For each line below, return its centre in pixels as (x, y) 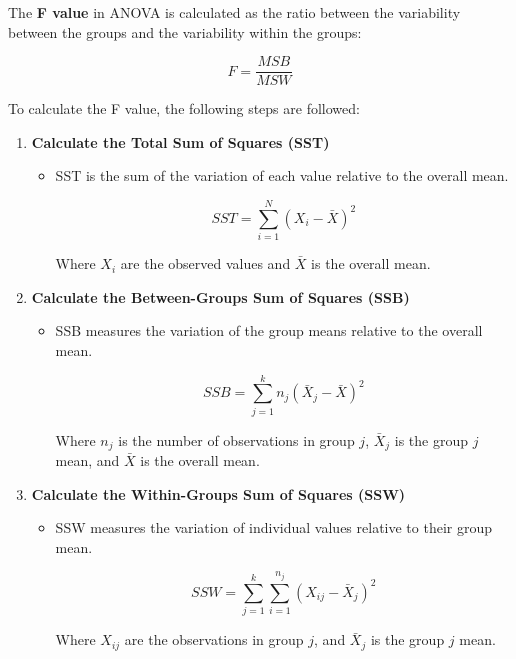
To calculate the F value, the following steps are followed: (184, 108)
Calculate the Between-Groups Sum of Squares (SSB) (220, 296)
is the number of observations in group (236, 439)
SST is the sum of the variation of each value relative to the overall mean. (282, 175)
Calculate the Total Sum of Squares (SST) (180, 141)
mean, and (87, 460)
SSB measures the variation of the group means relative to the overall (269, 330)
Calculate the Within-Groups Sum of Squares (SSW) (218, 493)
